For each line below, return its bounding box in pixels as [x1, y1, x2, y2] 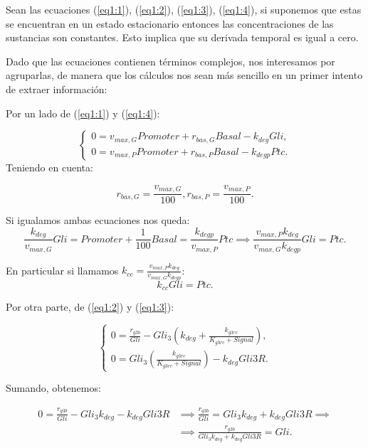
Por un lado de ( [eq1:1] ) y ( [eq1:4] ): [6, 105, 160, 120]
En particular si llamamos [6, 262, 119, 277]
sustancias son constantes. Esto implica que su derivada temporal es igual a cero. [6, 30, 359, 45]
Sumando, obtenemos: [6, 380, 101, 395]
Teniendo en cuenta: [6, 160, 93, 175]
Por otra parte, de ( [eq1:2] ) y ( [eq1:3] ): [6, 299, 174, 314]
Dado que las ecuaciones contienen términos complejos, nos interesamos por [6, 53, 335, 68]
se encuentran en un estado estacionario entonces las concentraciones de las [6, 16, 334, 31]
